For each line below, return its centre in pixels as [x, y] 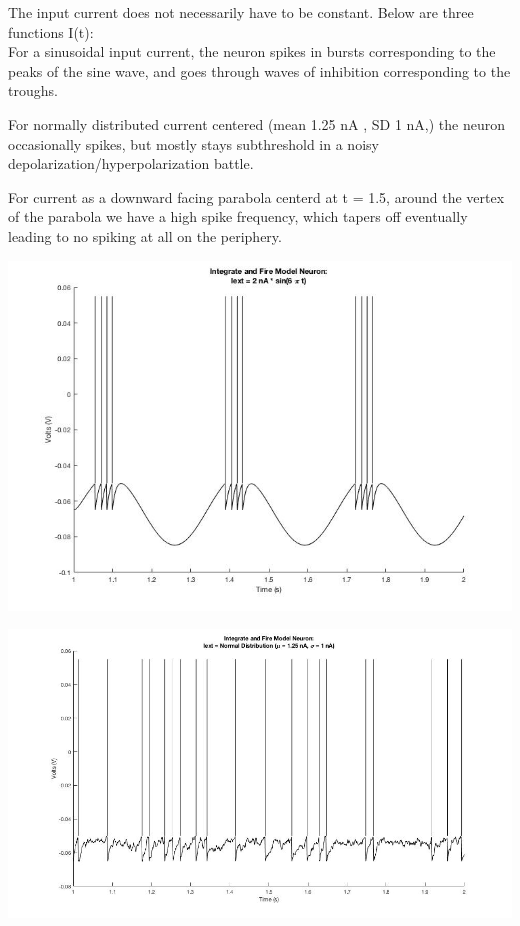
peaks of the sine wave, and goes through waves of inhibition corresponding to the [259, 70]
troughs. [33, 90]
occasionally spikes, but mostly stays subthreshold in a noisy [193, 143]
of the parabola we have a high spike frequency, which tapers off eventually [238, 216]
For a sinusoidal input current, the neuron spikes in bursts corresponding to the [252, 51]
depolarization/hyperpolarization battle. [131, 163]
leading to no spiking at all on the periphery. [145, 235]
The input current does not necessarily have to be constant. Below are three [241, 12]
